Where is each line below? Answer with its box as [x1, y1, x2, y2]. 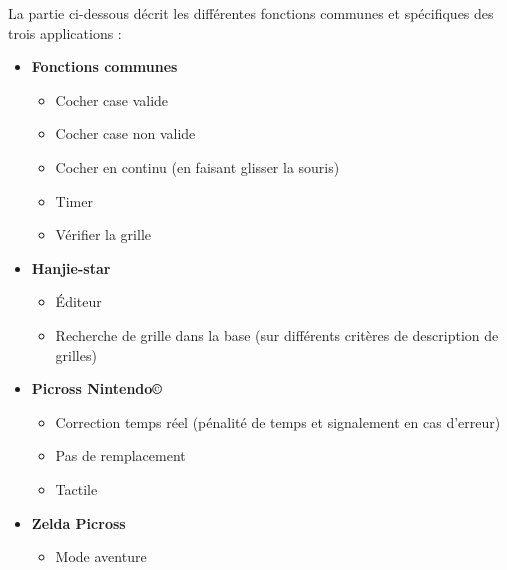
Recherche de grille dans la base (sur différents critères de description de [55, 324, 499, 345]
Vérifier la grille [55, 224, 151, 245]
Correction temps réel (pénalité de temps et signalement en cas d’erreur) [55, 411, 501, 432]
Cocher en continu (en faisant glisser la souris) [55, 156, 340, 177]
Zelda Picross [31, 512, 126, 533]
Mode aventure [55, 546, 147, 567]
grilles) [55, 344, 97, 365]
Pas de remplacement [55, 445, 186, 466]
